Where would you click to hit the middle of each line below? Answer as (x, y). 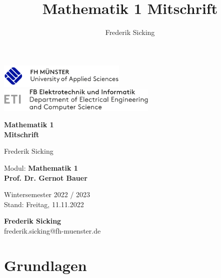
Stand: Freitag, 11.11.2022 (44, 204)
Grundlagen (45, 265)
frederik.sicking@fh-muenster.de (52, 231)
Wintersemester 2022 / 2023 (47, 194)
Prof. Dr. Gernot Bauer (46, 177)
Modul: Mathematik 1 (41, 168)
